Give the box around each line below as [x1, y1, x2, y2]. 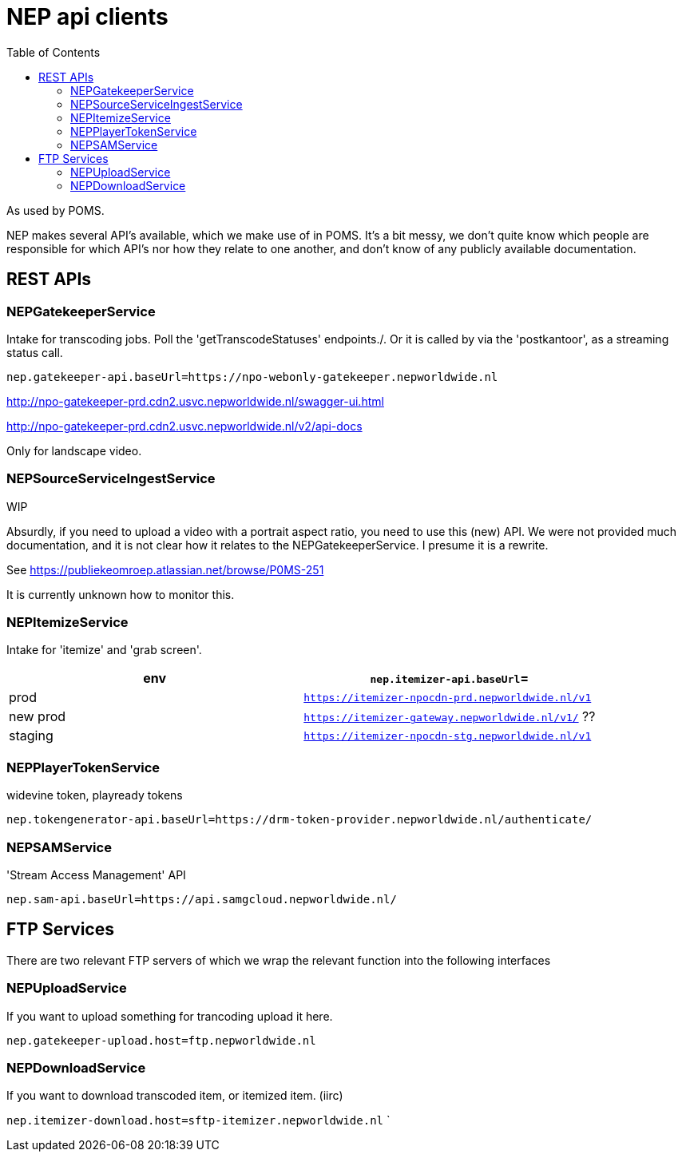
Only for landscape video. [6, 443, 142, 458]
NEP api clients [6, 3, 169, 30]
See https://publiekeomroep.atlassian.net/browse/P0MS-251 [6, 562, 324, 577]
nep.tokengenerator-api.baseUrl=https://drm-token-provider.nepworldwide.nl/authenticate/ [6, 813, 593, 827]
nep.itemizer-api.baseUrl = [370, 670, 529, 687]
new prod [9, 708, 66, 725]
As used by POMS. [6, 203, 105, 217]
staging [9, 728, 54, 744]
